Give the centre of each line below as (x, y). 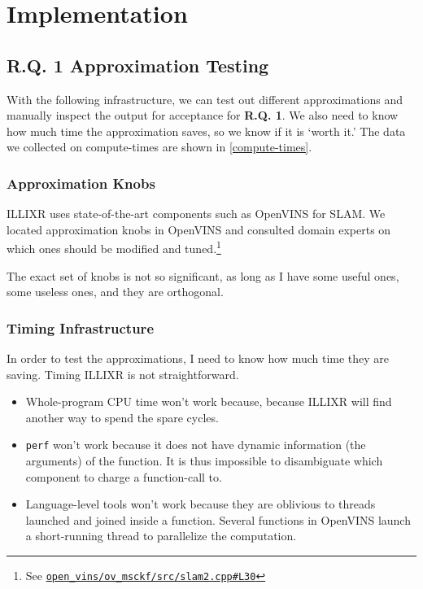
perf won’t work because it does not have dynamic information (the (196, 445)
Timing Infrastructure (80, 327)
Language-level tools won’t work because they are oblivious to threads (201, 504)
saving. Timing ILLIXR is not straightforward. (123, 374)
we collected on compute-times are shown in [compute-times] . (159, 147)
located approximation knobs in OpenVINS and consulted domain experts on (199, 229)
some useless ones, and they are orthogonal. (115, 292)
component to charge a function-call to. (124, 476)
